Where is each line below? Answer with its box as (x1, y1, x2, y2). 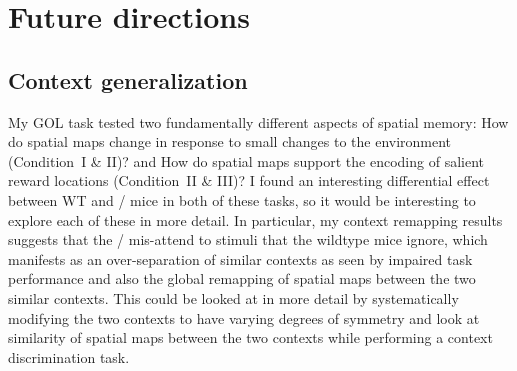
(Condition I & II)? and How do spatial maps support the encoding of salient (8, 150, 484, 171)
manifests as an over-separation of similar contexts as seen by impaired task (8, 248, 473, 269)
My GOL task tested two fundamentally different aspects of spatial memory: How (8, 111, 509, 132)
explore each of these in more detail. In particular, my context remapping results (8, 209, 503, 230)
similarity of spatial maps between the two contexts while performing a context (8, 327, 493, 348)
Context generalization (8, 64, 248, 95)
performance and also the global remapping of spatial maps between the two (8, 268, 476, 289)
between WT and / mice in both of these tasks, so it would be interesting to (8, 189, 476, 210)
